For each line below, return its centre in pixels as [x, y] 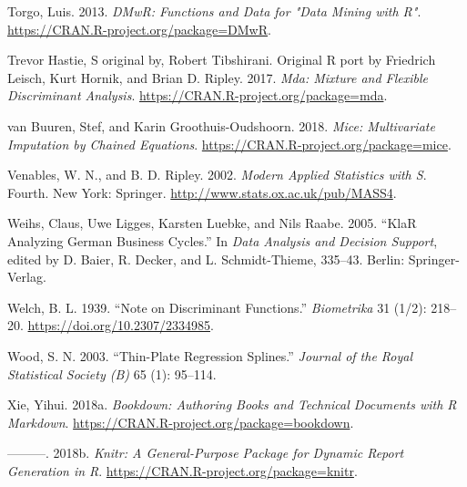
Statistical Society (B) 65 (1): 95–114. [112, 373]
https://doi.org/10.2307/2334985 [119, 325]
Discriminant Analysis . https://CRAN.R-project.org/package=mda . [198, 95]
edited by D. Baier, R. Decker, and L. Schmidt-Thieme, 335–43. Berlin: [206, 259]
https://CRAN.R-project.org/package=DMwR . [139, 29]
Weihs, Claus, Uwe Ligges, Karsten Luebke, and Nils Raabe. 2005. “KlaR [212, 223]
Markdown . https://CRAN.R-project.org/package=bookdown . [181, 422]
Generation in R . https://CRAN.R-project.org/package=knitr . [183, 470]
